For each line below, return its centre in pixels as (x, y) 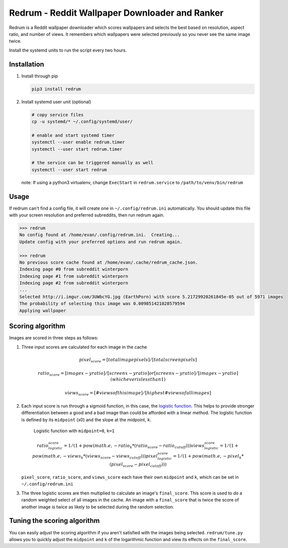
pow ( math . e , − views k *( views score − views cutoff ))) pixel (95, 457)
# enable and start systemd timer (73, 135)
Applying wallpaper (43, 310)
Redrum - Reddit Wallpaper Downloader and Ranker (116, 13)
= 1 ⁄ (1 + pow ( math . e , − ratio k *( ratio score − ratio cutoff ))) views (134, 446)
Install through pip (40, 76)
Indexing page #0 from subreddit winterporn (74, 269)
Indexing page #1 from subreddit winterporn (74, 276)
